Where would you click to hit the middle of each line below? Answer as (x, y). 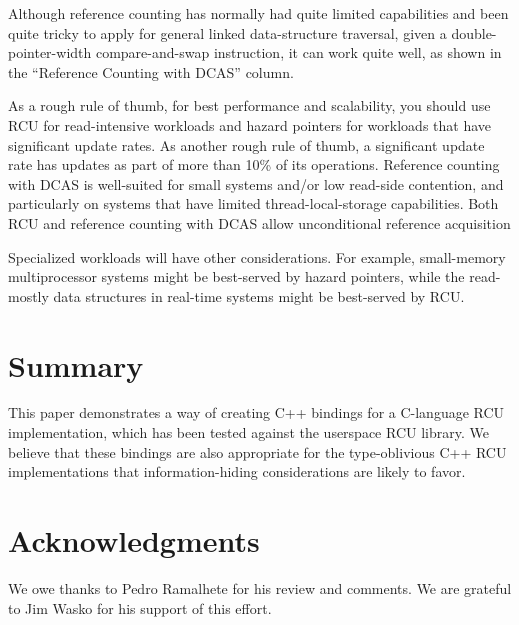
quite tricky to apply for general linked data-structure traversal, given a (227, 32)
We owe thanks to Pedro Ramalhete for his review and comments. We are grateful (260, 587)
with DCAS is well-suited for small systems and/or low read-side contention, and (256, 183)
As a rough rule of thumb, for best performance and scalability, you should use (249, 105)
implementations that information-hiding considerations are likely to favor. (237, 471)
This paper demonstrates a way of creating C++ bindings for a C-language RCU (256, 412)
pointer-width (50, 52)
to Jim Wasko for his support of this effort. (140, 607)
